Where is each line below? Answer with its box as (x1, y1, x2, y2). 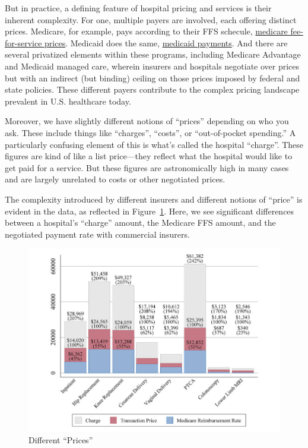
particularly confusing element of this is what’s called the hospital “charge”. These (5, 138, 304, 150)
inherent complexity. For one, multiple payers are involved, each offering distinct (5, 13, 297, 26)
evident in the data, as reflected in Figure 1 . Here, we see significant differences (5, 204, 294, 217)
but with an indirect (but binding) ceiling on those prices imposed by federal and (5, 71, 300, 84)
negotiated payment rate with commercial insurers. (5, 228, 190, 240)
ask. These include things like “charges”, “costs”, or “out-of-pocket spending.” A (5, 126, 296, 138)
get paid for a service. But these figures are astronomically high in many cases (5, 161, 289, 173)
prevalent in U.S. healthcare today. (5, 94, 131, 107)
